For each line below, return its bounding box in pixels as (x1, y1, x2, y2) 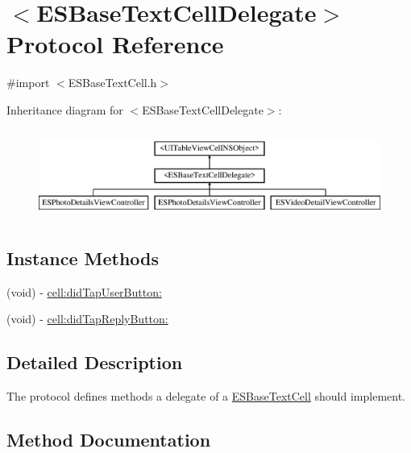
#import (6, 74, 50, 91)
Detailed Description (6, 350, 183, 375)
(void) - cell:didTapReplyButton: (6, 310, 168, 327)
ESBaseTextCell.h (68, 74, 157, 91)
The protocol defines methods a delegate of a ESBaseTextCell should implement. (6, 388, 405, 405)
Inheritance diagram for (6, 101, 123, 118)
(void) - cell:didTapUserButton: (6, 283, 162, 300)
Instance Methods (6, 245, 159, 270)
